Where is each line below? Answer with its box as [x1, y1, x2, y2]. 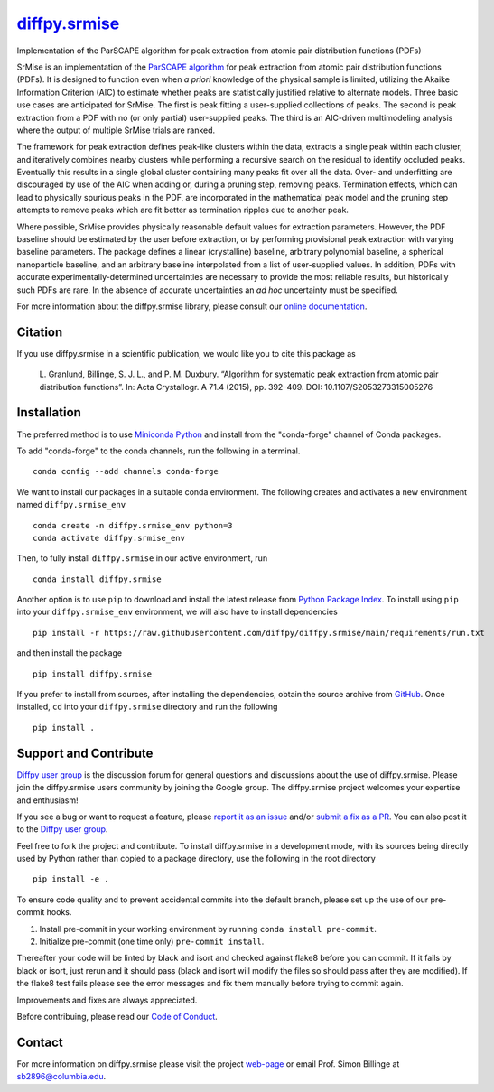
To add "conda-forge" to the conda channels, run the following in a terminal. [16, 445, 301, 456]
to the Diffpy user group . [16, 824, 108, 835]
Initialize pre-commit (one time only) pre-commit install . [39, 936, 265, 947]
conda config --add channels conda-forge [33, 466, 219, 477]
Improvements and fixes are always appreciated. [16, 994, 198, 1005]
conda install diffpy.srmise [33, 574, 162, 584]
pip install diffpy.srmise [33, 668, 153, 679]
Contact [16, 1034, 63, 1050]
